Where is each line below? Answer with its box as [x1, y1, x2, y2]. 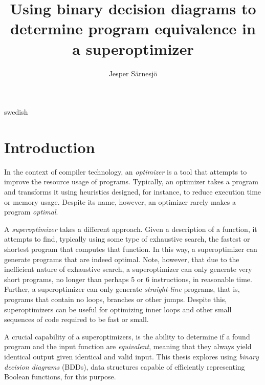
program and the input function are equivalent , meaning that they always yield [4, 341, 252, 352]
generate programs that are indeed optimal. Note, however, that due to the [4, 253, 239, 264]
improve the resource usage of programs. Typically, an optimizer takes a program [4, 176, 258, 187]
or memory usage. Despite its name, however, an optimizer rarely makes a [4, 196, 236, 207]
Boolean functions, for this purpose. [4, 371, 116, 382]
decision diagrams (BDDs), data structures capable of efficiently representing [4, 361, 245, 372]
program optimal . [4, 206, 58, 217]
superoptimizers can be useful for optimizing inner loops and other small [4, 304, 232, 314]
